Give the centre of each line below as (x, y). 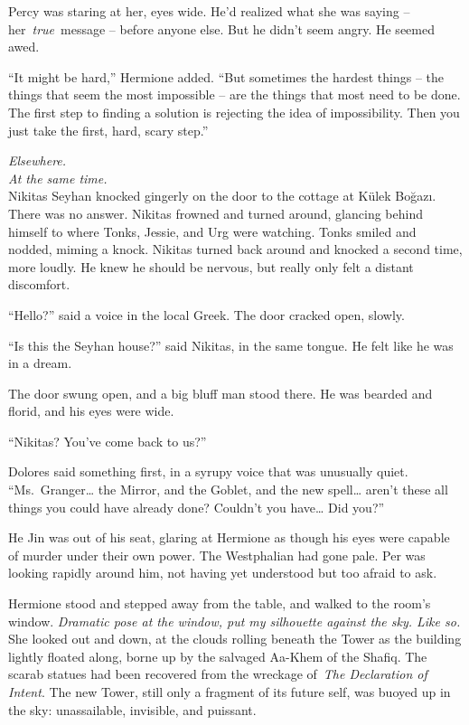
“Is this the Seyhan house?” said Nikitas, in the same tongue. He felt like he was (231, 345)
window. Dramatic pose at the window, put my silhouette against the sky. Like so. (234, 621)
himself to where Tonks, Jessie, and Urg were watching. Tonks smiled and (212, 231)
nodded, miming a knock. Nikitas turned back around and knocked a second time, (235, 249)
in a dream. (40, 363)
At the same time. (58, 178)
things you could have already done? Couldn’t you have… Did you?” (197, 507)
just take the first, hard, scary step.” (108, 130)
